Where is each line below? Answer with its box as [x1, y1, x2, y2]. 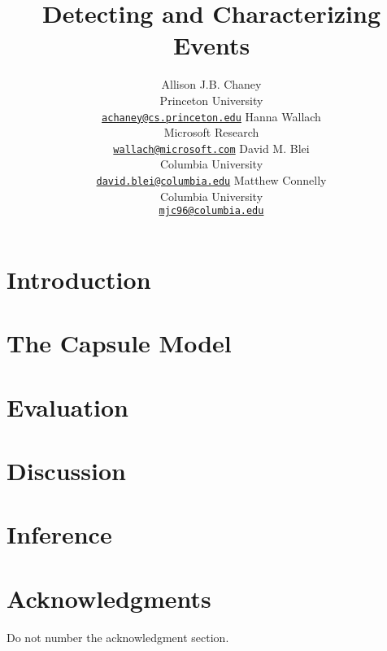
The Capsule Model [7, 326, 232, 360]
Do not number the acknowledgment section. [7, 628, 229, 645]
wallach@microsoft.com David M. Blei [113, 139, 310, 156]
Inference [7, 518, 112, 551]
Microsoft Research [163, 124, 259, 141]
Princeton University [159, 91, 263, 108]
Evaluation [7, 390, 128, 423]
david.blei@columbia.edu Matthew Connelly [96, 172, 327, 188]
